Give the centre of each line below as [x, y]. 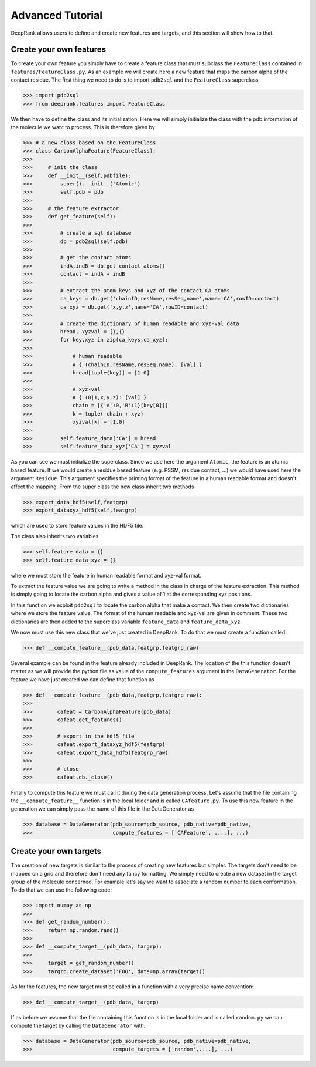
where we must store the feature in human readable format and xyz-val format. [106, 575]
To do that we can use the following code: [61, 890]
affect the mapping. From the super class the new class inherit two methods [102, 487]
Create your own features [59, 50]
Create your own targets [56, 851]
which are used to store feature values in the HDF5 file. [77, 525]
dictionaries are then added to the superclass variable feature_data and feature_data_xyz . [126, 622]
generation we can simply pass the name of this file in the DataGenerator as [102, 809]
